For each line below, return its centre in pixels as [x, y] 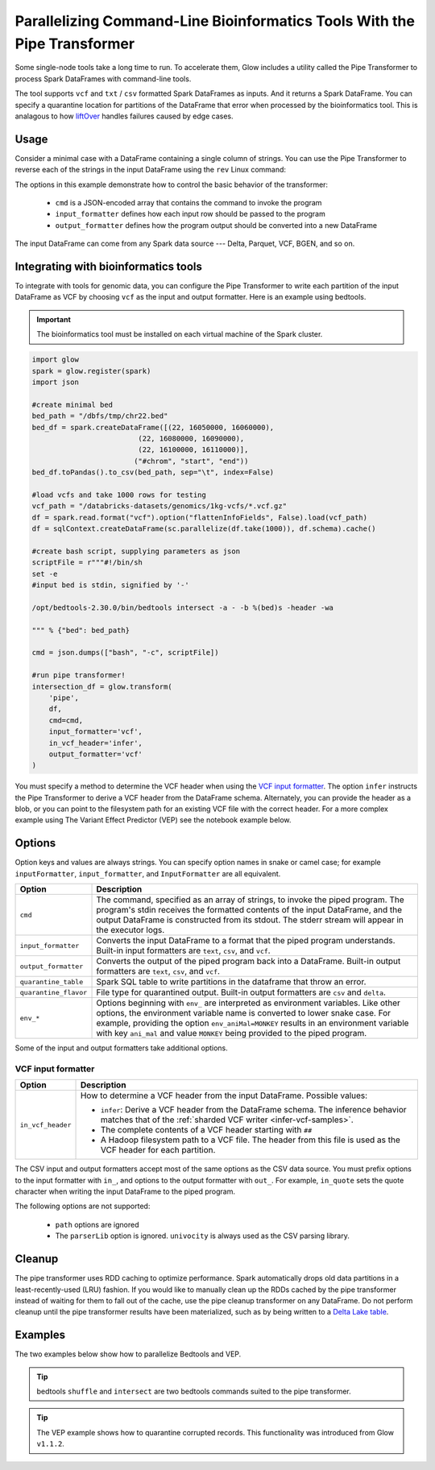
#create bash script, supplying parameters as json [136, 551]
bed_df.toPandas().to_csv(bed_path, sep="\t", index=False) [153, 472]
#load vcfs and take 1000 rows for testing [119, 495]
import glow [56, 360]
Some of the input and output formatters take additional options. [122, 1048]
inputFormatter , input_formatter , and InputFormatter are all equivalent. [148, 873]
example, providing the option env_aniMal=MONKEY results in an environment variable [253, 1023]
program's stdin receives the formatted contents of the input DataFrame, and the [249, 910]
